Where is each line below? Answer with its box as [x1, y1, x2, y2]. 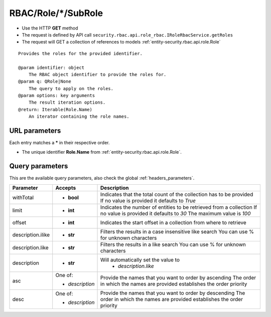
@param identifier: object [18, 65, 85, 70]
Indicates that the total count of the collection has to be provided [100, 191, 253, 198]
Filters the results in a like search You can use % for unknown [100, 241, 246, 248]
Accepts [55, 184, 76, 191]
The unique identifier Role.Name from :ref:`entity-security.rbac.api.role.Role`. [22, 149, 182, 155]
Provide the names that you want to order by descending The [100, 289, 245, 296]
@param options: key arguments [18, 93, 95, 99]
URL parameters [9, 127, 61, 135]
